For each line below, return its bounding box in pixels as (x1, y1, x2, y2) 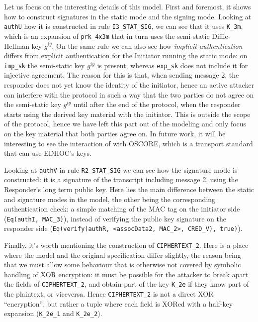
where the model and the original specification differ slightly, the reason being (4, 249, 241, 260)
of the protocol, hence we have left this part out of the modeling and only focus (4, 118, 247, 129)
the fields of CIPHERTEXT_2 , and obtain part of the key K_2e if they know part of (4, 279, 249, 289)
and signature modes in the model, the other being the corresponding (4, 194, 216, 204)
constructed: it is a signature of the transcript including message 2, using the (4, 174, 238, 185)
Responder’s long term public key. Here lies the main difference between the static (4, 184, 255, 194)
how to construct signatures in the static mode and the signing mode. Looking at (4, 11, 252, 21)
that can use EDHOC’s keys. (4, 148, 91, 158)
